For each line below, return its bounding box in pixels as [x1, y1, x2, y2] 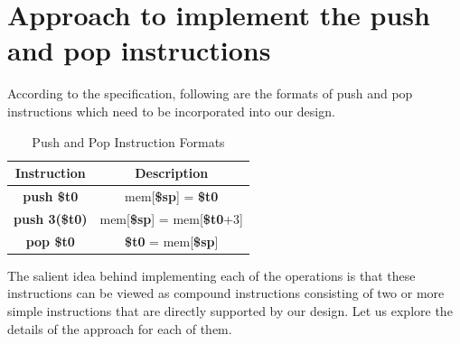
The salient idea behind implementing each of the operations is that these [7, 265, 416, 284]
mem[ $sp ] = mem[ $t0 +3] [99, 209, 243, 228]
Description [135, 163, 209, 182]
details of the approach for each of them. [7, 319, 232, 338]
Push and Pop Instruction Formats [32, 132, 225, 151]
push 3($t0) [14, 209, 88, 228]
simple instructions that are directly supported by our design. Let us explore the [7, 301, 453, 320]
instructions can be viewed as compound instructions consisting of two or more [7, 284, 445, 302]
